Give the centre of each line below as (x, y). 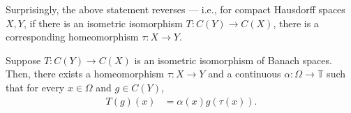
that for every (35, 87)
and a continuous (245, 74)
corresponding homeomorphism (72, 37)
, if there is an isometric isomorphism (103, 23)
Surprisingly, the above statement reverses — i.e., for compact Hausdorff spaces (175, 9)
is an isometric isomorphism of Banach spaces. (233, 60)
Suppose (23, 60)
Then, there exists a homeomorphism (85, 74)
